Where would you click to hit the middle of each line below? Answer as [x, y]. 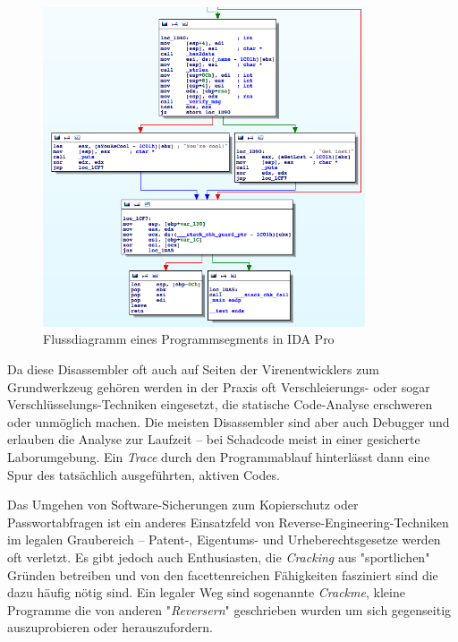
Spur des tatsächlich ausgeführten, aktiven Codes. [144, 474]
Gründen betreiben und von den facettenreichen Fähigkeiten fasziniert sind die [223, 574]
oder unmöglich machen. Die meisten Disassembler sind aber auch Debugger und [229, 421]
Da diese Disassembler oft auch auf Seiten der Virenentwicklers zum [193, 369]
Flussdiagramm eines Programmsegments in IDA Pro [189, 339]
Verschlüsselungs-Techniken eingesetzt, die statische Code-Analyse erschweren [220, 404]
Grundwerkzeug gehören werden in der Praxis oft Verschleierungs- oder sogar [219, 386]
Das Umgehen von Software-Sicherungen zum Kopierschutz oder [183, 505]
